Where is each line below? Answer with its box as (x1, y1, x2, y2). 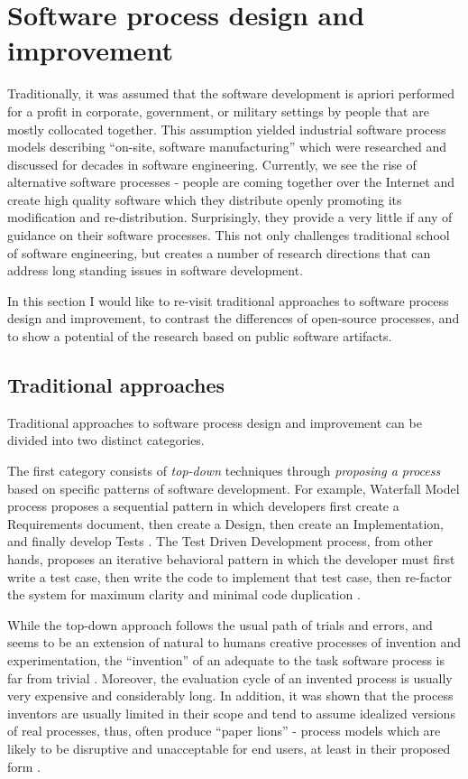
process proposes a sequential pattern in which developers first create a (7, 496, 399, 515)
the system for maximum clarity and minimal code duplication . (7, 585, 361, 604)
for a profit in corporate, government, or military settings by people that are (7, 101, 429, 120)
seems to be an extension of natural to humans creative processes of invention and (7, 633, 462, 652)
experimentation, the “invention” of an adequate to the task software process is (7, 650, 445, 669)
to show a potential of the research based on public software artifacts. (7, 327, 392, 346)
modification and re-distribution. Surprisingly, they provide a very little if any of (7, 208, 453, 227)
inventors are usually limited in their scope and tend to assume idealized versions (7, 703, 455, 722)
